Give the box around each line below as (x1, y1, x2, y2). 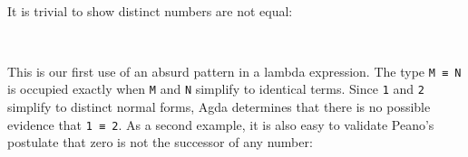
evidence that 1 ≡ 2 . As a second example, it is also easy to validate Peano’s (7, 115, 434, 134)
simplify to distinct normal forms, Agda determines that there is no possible (7, 97, 431, 116)
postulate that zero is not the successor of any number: (7, 133, 313, 152)
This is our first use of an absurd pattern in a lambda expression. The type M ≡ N (7, 61, 462, 80)
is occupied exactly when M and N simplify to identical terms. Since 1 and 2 (7, 79, 424, 98)
